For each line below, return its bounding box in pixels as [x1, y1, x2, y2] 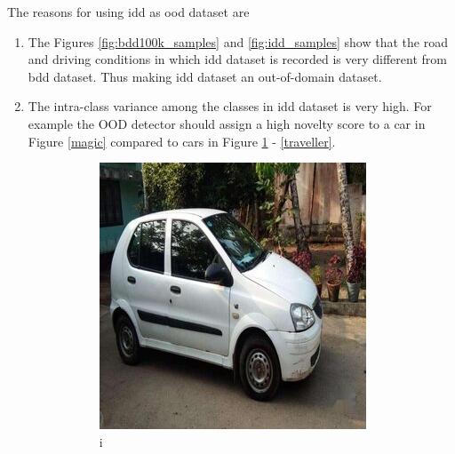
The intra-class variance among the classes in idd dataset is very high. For [28, 97, 432, 115]
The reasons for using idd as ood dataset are [7, 3, 250, 20]
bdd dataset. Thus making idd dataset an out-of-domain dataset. [28, 67, 382, 85]
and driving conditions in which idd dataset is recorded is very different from [28, 50, 447, 68]
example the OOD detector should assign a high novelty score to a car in [28, 114, 426, 132]
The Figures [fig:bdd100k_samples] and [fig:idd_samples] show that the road [28, 32, 448, 51]
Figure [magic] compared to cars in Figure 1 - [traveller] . [28, 131, 336, 150]
